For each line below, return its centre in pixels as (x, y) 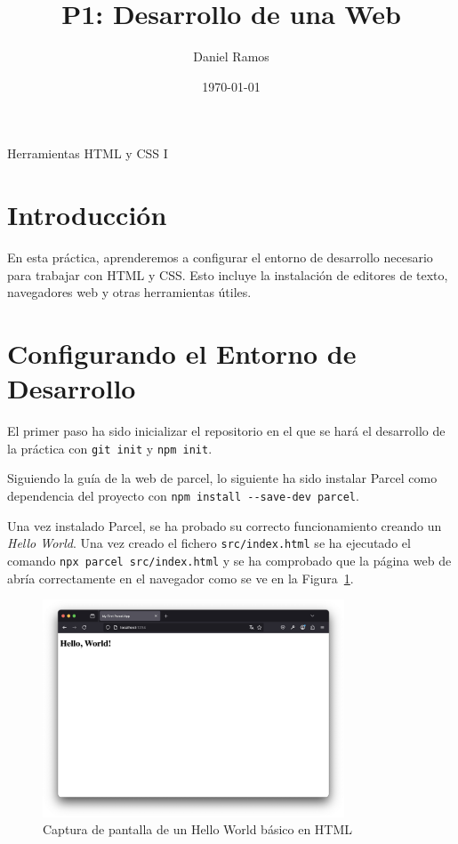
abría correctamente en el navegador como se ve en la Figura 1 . (181, 578)
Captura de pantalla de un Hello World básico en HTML (198, 829)
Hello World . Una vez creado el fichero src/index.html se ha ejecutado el (209, 543)
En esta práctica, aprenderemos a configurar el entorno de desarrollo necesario (220, 257)
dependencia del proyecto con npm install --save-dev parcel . (183, 495)
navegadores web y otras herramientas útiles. (129, 292)
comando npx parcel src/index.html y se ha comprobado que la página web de (229, 560)
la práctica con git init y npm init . (110, 448)
